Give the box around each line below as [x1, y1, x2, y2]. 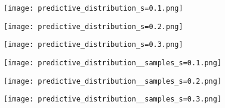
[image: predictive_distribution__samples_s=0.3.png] [4, 95, 222, 104]
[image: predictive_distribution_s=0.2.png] [4, 22, 183, 31]
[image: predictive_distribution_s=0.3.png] [4, 40, 183, 49]
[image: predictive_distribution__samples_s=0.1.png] [4, 58, 222, 67]
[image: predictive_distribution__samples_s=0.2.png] [4, 77, 222, 85]
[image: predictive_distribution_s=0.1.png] [4, 4, 183, 12]
